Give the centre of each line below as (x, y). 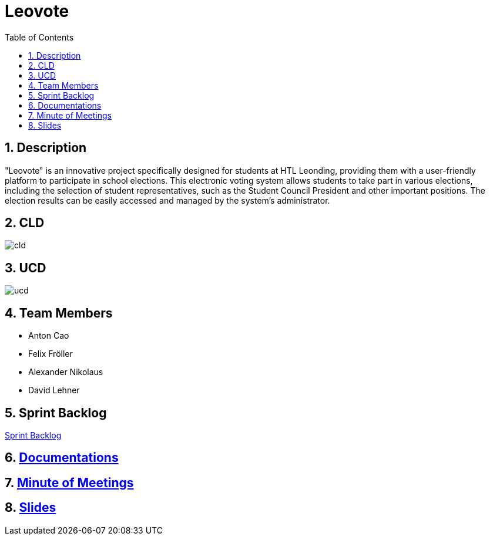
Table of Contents (39, 37)
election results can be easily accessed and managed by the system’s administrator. (167, 200)
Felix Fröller (51, 354)
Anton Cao (49, 336)
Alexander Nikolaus (66, 372)
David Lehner (54, 390)
